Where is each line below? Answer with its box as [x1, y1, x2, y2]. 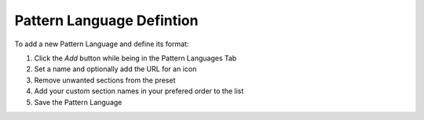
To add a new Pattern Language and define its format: [14, 39, 189, 49]
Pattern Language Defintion [14, 12, 199, 29]
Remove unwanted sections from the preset [34, 75, 176, 85]
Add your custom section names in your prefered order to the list [34, 86, 244, 96]
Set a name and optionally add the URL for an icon [34, 64, 197, 74]
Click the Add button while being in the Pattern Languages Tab [34, 53, 237, 63]
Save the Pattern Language [34, 97, 122, 107]
